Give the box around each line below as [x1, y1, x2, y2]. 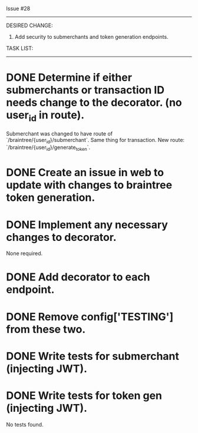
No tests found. [6, 421, 44, 428]
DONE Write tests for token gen [6, 389, 163, 402]
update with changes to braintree [6, 179, 173, 192]
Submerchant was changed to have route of [6, 130, 113, 137]
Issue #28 [6, 5, 31, 12]
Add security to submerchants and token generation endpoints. [14, 34, 169, 40]
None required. [6, 250, 43, 257]
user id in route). [6, 108, 85, 124]
